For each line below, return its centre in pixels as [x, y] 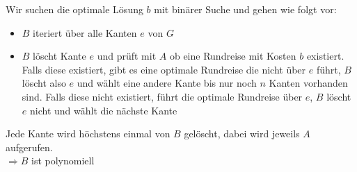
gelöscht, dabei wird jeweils [242, 134]
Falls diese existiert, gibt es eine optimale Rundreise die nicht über [164, 69]
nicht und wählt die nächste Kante [103, 110]
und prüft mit [127, 56]
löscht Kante [59, 56]
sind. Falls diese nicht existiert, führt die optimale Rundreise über [162, 96]
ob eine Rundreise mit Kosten [233, 56]
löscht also [44, 83]
